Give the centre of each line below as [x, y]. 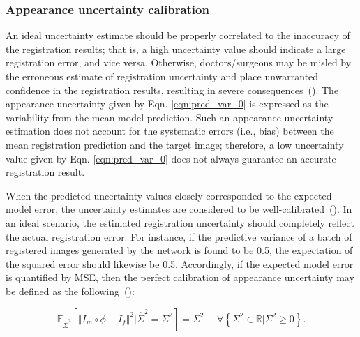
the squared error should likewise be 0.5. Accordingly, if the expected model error [180, 263]
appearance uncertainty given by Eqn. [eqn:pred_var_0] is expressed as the [167, 104]
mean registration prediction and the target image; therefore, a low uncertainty [175, 144]
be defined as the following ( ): [70, 291]
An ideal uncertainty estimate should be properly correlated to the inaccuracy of [178, 35]
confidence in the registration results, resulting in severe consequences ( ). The [172, 90]
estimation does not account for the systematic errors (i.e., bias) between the [170, 131]
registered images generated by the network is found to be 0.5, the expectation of [179, 250]
